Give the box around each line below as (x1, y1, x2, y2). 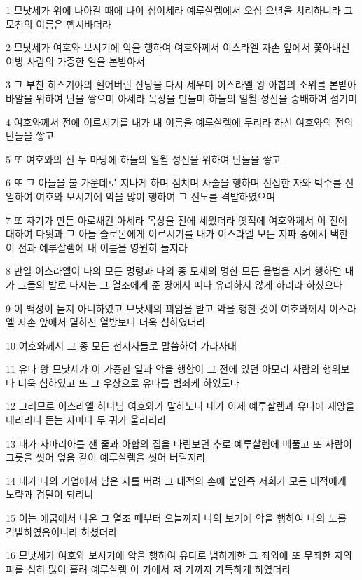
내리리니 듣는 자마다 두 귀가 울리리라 (6, 413, 167, 427)
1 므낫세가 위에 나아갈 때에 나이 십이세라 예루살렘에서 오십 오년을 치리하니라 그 (6, 3, 354, 17)
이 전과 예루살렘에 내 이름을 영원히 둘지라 (6, 240, 188, 254)
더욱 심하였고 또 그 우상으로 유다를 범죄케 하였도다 (18, 375, 239, 389)
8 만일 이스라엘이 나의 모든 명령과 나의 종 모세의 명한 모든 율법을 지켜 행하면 (6, 263, 342, 278)
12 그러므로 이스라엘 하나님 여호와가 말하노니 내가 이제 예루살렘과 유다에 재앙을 (6, 399, 355, 413)
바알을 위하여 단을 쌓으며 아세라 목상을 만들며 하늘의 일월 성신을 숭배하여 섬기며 (6, 90, 358, 105)
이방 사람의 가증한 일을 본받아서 (6, 53, 145, 68)
